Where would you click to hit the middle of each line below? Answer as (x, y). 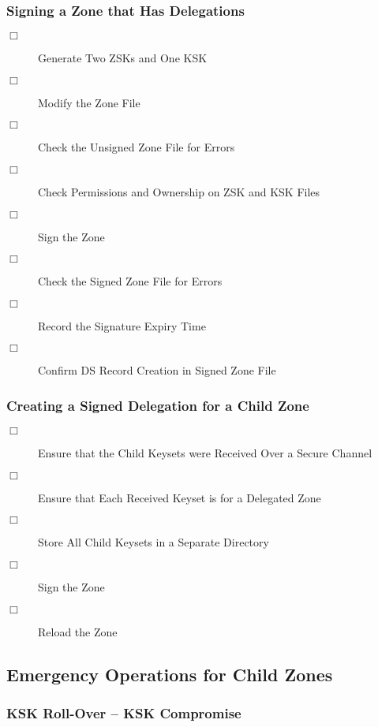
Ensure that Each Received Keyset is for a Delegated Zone (180, 497)
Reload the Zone (78, 631)
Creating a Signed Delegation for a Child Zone (158, 405)
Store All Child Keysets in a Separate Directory (153, 542)
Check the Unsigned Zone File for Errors (137, 147)
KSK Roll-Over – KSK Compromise (124, 712)
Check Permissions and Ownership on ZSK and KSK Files (179, 192)
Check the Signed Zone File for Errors (130, 281)
